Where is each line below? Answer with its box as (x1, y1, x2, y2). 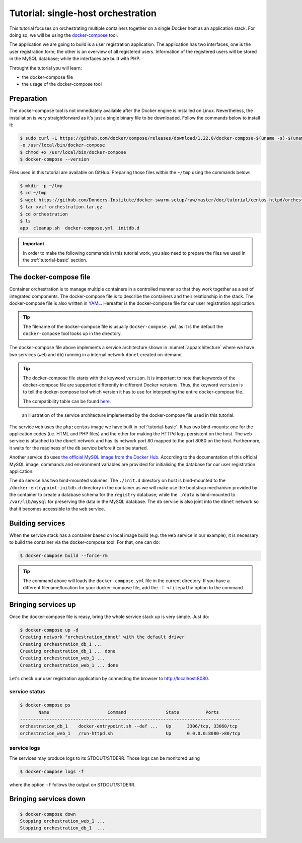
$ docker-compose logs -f (20, 768, 84, 774)
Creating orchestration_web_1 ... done (20, 662, 118, 668)
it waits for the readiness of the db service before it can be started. (9, 444, 148, 451)
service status (9, 688, 45, 695)
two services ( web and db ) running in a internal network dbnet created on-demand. (9, 351, 183, 358)
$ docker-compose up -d (20, 627, 79, 633)
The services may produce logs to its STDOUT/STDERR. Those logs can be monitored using (9, 755, 200, 761)
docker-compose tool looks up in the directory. (23, 330, 122, 336)
